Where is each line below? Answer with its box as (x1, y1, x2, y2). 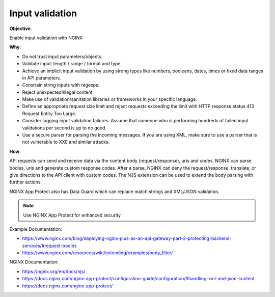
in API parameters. (22, 74, 61, 81)
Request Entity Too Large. (22, 110, 76, 117)
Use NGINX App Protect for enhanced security (23, 212, 121, 218)
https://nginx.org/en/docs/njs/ (22, 268, 86, 275)
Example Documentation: (9, 226, 62, 232)
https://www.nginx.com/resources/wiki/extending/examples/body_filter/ (22, 250, 173, 256)
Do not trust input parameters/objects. (22, 53, 103, 60)
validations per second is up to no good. (22, 125, 107, 131)
